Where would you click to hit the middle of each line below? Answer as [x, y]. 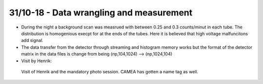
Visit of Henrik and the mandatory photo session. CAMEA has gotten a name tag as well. [110, 71]
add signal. [32, 41]
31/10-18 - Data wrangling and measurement [101, 13]
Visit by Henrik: [37, 61]
